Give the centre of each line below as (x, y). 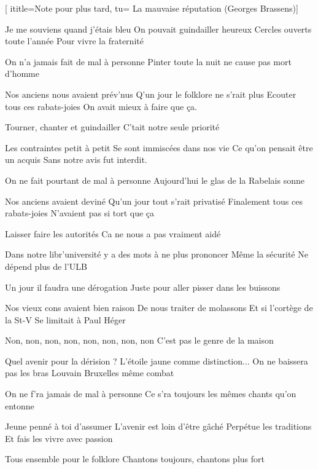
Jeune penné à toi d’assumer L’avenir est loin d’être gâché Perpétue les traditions (158, 426)
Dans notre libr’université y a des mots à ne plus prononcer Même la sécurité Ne (157, 254)
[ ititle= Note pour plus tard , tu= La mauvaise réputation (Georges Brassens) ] (152, 8)
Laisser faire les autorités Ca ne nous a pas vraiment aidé (113, 233)
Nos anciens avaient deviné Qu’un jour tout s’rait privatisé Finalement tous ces (154, 201)
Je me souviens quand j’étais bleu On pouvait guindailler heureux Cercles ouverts (158, 29)
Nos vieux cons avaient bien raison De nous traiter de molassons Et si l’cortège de (159, 308)
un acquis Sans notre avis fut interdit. (76, 160)
